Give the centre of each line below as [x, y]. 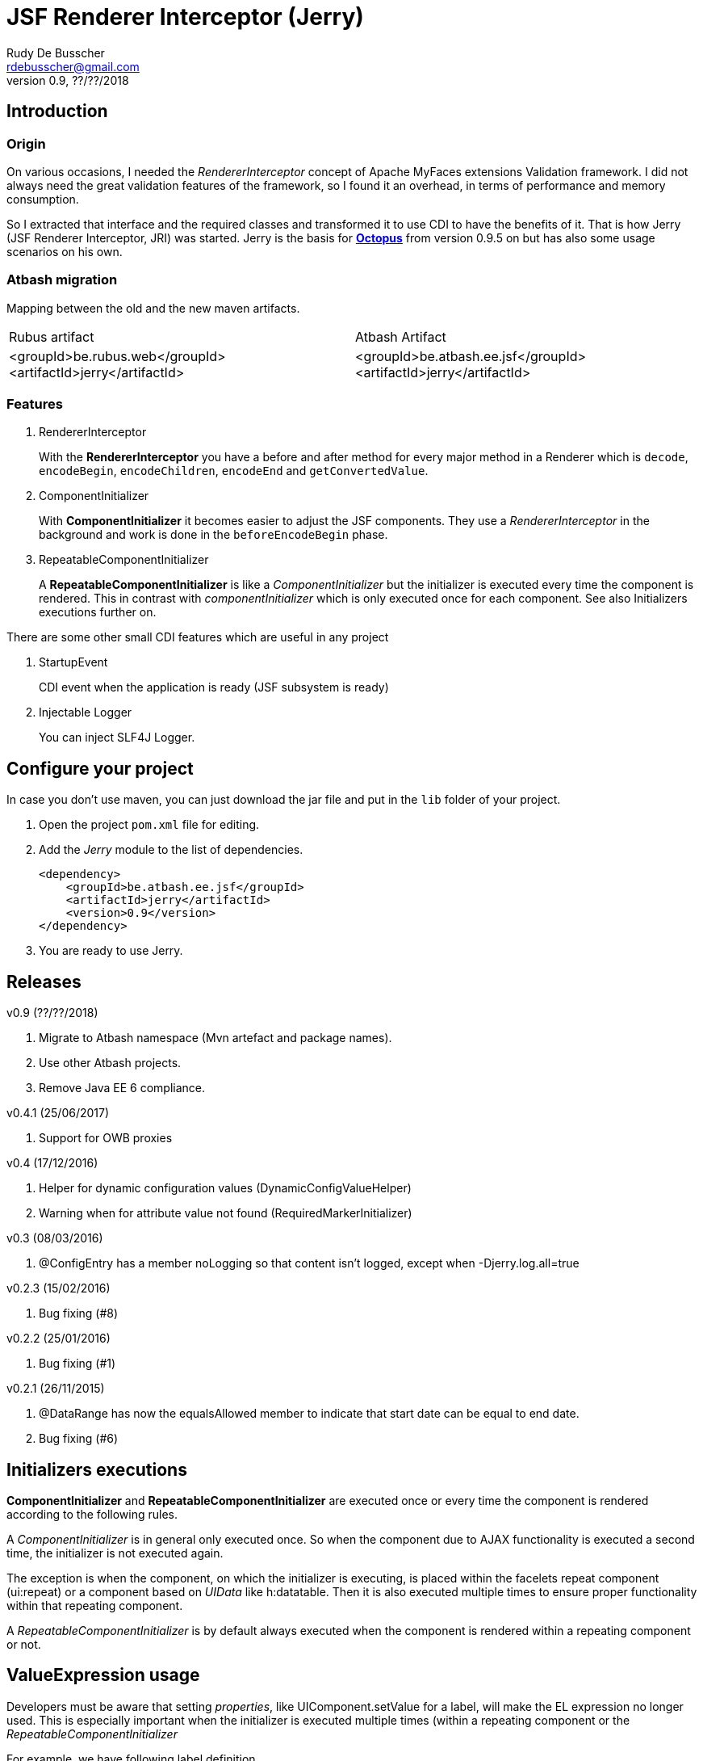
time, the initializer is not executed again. [115, 1553]
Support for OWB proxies [106, 1138]
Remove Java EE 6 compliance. [122, 1088]
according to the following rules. [92, 1514]
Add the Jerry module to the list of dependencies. [171, 850]
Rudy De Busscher [56, 53]
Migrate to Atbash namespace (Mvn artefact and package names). [216, 1038]
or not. [24, 1644]
